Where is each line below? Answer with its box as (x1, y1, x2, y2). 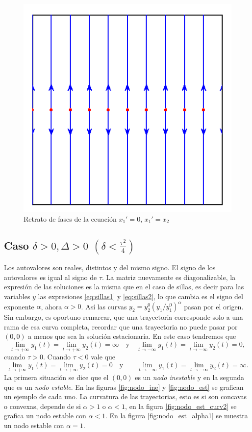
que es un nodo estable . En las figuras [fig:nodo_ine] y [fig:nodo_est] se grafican (4, 381, 244, 392)
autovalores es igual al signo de (4, 272, 97, 282)
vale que (91, 352, 115, 362)
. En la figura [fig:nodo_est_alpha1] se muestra (105, 410, 248, 421)
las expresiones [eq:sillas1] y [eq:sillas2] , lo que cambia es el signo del (38, 291, 243, 302)
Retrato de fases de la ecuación (24, 213, 117, 224)
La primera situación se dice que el (4, 372, 109, 382)
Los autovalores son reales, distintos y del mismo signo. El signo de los (4, 262, 216, 273)
